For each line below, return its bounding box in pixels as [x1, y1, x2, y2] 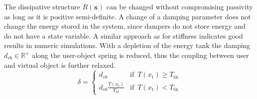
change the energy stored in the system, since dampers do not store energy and [4, 21, 246, 31]
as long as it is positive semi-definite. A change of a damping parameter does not [4, 11, 251, 21]
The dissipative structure [4, 1, 80, 12]
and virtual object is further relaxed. [4, 59, 116, 70]
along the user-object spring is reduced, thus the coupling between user [32, 50, 249, 60]
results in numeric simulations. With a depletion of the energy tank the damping [4, 40, 251, 50]
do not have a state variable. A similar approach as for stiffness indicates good [4, 30, 243, 41]
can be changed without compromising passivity [106, 1, 253, 12]
